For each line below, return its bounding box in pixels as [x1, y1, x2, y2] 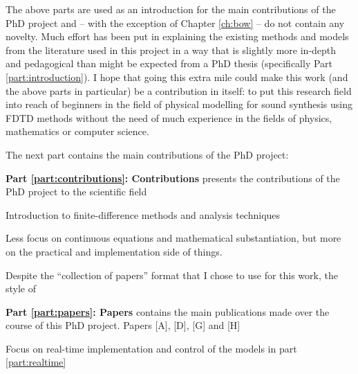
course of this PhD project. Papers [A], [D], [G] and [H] [6, 318, 241, 332]
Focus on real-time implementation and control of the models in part [6, 341, 297, 355]
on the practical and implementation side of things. [6, 244, 223, 258]
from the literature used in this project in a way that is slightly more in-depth [6, 42, 337, 57]
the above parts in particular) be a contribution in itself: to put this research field [6, 83, 352, 98]
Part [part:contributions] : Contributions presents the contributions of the [6, 170, 340, 185]
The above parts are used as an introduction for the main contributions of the [6, 2, 336, 16]
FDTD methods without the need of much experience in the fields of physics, [6, 110, 332, 125]
